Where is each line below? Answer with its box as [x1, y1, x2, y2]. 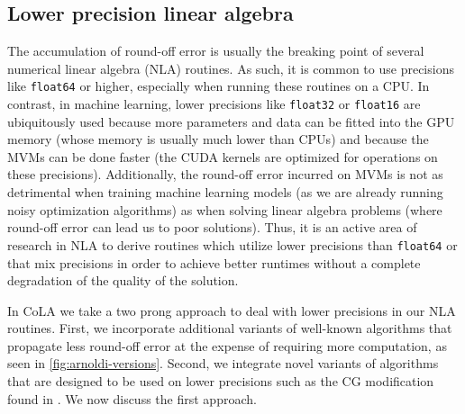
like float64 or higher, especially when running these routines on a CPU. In [7, 76, 430, 95]
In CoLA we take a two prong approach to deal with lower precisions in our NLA [7, 301, 456, 319]
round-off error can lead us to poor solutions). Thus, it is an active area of [7, 218, 417, 237]
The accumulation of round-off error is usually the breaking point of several [7, 41, 424, 60]
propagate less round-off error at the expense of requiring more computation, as [7, 336, 447, 355]
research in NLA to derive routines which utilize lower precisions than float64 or [7, 235, 458, 254]
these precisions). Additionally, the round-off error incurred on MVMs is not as [7, 165, 443, 184]
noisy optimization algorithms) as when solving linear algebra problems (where [7, 200, 442, 219]
